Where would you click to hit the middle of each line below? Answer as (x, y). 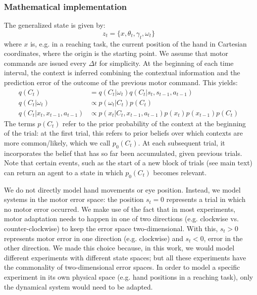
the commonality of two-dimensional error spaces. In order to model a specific (122, 267)
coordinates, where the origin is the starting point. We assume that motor (116, 53)
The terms (20, 123)
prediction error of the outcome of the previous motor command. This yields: (121, 82)
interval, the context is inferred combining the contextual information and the (122, 73)
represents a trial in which (206, 199)
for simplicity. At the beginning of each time (166, 63)
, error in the (223, 238)
